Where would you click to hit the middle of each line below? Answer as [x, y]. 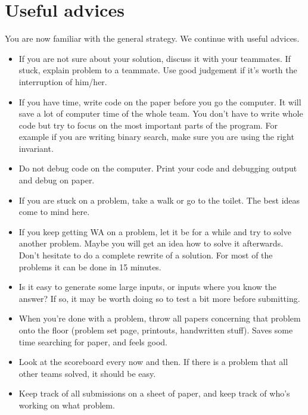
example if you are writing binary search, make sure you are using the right [156, 137]
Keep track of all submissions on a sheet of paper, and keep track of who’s [154, 393]
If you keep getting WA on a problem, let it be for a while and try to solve [155, 231]
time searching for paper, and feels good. [93, 341]
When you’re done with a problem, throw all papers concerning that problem [160, 318]
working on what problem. [67, 405]
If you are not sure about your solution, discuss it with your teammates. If [155, 58]
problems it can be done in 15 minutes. [90, 266]
